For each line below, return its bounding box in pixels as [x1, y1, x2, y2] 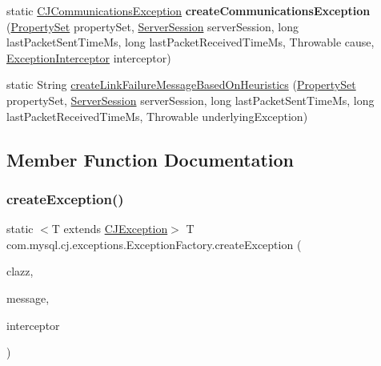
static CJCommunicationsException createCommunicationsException [6, 2, 371, 18]
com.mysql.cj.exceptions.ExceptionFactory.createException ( [6, 235, 302, 252]
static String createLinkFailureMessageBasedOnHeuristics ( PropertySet [6, 76, 356, 93]
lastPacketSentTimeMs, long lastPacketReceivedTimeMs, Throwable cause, [6, 34, 375, 50]
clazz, [6, 263, 34, 280]
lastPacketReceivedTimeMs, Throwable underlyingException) [6, 107, 308, 124]
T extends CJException [51, 220, 168, 237]
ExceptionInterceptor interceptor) [6, 49, 171, 66]
